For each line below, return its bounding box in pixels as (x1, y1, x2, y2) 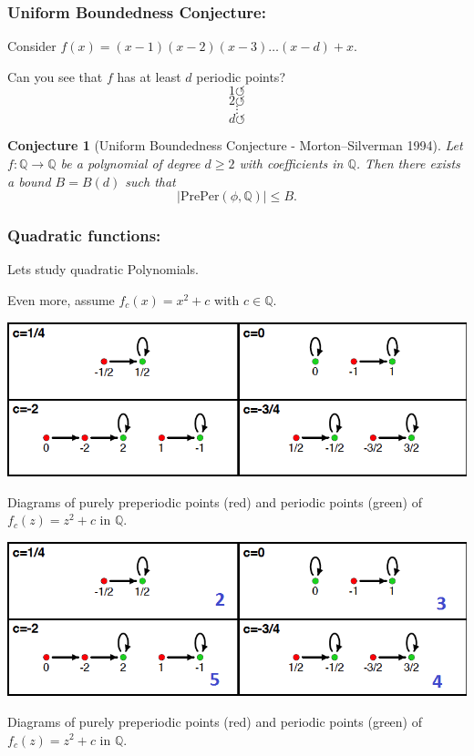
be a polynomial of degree (60, 154, 201, 172)
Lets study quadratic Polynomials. (7, 260, 199, 279)
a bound (7, 171, 51, 190)
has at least (117, 66, 181, 86)
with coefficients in (239, 154, 344, 172)
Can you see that (7, 66, 103, 86)
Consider (7, 36, 57, 56)
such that (125, 171, 176, 190)
